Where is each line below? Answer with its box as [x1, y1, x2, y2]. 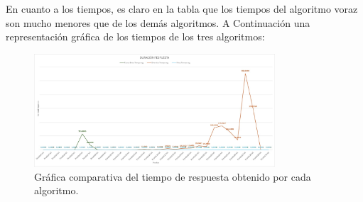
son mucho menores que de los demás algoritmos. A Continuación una [6, 15, 310, 30]
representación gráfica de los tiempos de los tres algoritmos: [6, 29, 265, 44]
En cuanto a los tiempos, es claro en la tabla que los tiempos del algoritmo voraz [6, 1, 358, 16]
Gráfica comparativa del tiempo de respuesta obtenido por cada [34, 169, 311, 184]
